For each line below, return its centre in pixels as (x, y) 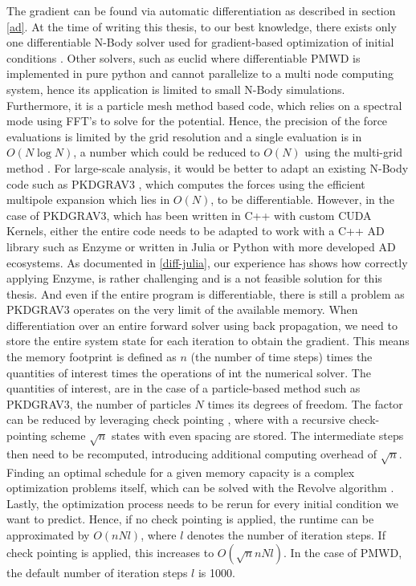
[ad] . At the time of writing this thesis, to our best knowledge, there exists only (202, 26)
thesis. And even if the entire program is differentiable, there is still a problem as (206, 293)
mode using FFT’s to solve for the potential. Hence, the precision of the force (197, 121)
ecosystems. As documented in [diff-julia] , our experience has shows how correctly (207, 262)
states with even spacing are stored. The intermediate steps (257, 435)
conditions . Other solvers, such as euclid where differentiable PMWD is (184, 57)
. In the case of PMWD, (343, 552)
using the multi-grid (354, 152)
